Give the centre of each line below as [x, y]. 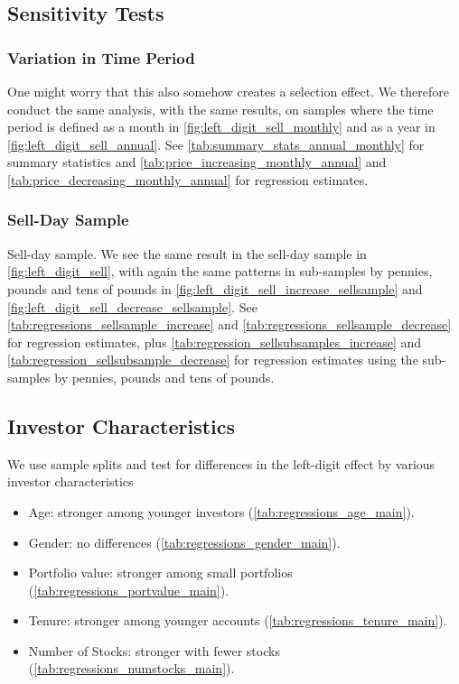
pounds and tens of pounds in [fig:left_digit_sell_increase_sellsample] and [215, 288]
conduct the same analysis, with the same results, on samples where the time [220, 109]
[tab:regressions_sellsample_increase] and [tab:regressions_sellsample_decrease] [229, 324]
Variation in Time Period [101, 57]
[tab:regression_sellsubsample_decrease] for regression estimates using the [213, 360]
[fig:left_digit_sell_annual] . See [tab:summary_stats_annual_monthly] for [216, 144]
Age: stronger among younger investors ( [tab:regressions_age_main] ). [221, 511]
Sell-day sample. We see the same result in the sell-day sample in [187, 253]
